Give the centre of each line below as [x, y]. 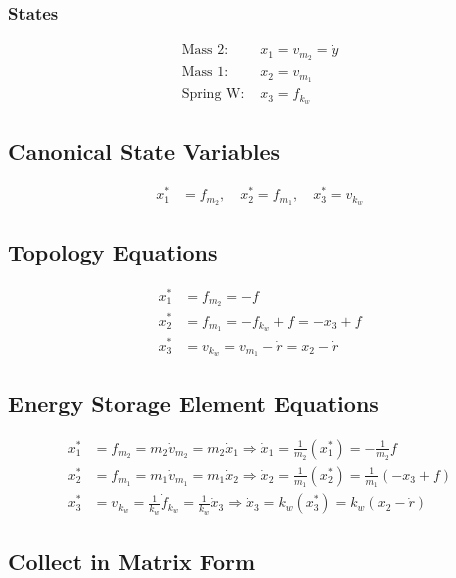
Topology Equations [113, 251]
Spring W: [213, 94]
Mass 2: [205, 50]
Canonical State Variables [144, 150]
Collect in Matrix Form [132, 561]
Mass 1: [205, 72]
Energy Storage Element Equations [193, 402]
